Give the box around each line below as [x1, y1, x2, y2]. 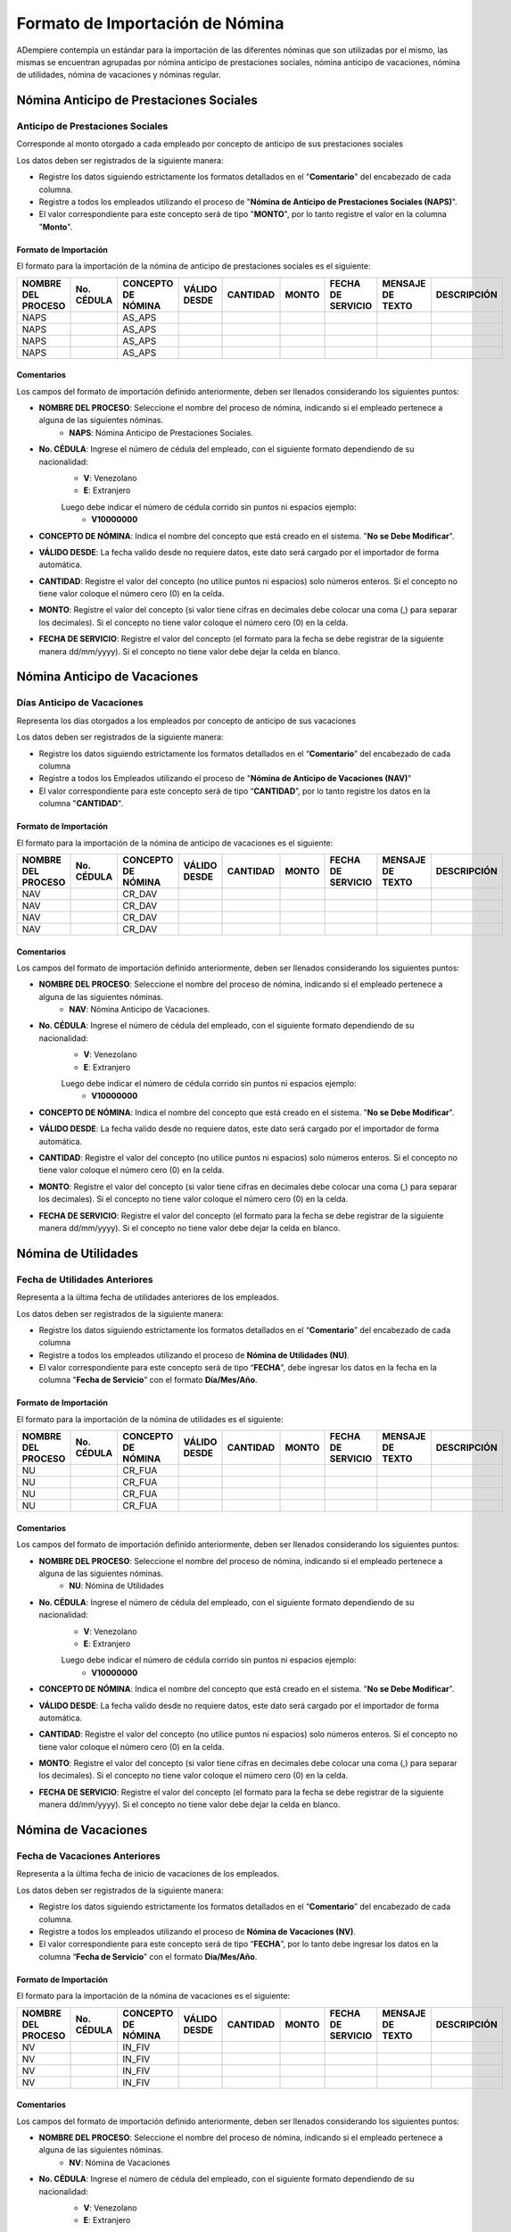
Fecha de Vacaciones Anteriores [16, 1850, 161, 1862]
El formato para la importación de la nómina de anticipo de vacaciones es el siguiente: [16, 837, 334, 848]
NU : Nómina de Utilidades [69, 1580, 164, 1591]
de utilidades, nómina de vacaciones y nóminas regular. [16, 70, 221, 80]
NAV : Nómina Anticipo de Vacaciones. [69, 1004, 210, 1015]
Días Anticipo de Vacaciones [16, 696, 144, 709]
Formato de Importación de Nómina [16, 13, 284, 33]
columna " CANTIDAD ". [38, 798, 124, 809]
